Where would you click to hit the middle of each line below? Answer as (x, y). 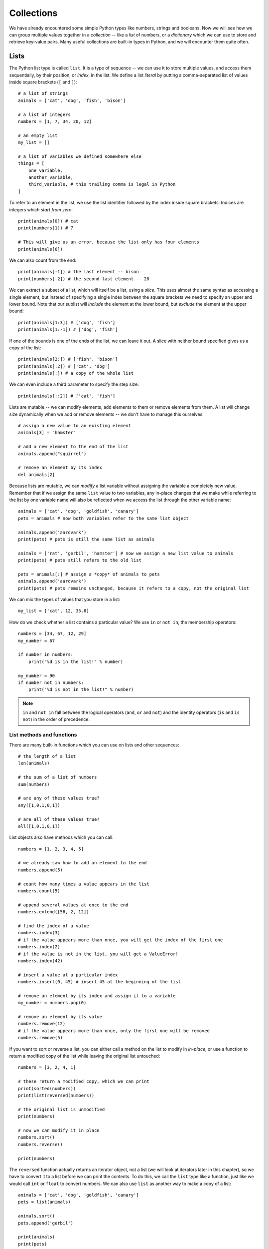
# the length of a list (47, 756)
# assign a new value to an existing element (75, 426)
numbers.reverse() (41, 1144)
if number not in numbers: (51, 682)
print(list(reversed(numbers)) (56, 1095)
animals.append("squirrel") (52, 454)
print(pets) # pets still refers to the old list (80, 560)
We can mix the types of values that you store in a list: (65, 600)
